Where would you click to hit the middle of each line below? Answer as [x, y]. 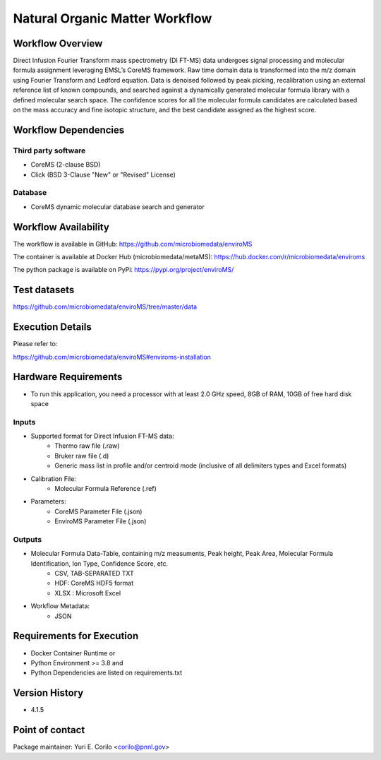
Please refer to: [35, 344]
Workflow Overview [58, 43]
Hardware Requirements [68, 377]
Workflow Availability [61, 227]
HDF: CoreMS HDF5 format [94, 583]
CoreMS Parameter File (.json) [98, 511]
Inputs [24, 422]
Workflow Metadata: [60, 606]
